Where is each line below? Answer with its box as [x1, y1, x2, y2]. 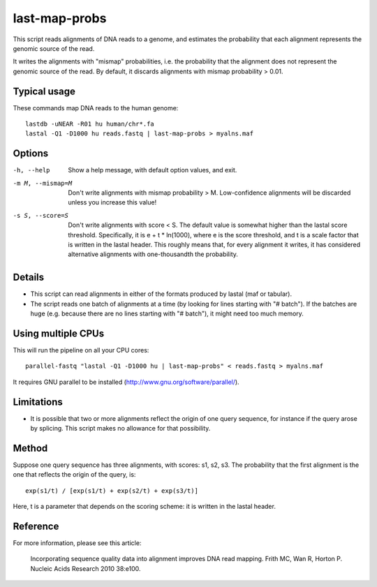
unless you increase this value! [68, 198, 157, 207]
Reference [13, 521, 59, 532]
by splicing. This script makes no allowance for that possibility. [30, 424, 211, 433]
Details [13, 272, 45, 283]
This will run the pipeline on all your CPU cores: [13, 346, 149, 355]
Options [13, 147, 49, 160]
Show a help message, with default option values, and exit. [68, 166, 237, 174]
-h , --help [13, 166, 50, 174]
